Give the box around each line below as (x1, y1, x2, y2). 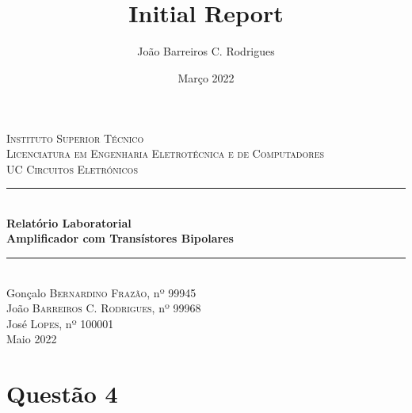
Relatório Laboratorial (6, 214, 132, 231)
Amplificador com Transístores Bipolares (6, 230, 234, 247)
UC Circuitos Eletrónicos (6, 160, 138, 177)
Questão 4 (6, 377, 118, 410)
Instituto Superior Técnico (6, 129, 144, 146)
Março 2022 (177, 69, 235, 86)
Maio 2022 (6, 331, 57, 347)
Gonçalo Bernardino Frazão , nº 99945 (6, 284, 196, 300)
